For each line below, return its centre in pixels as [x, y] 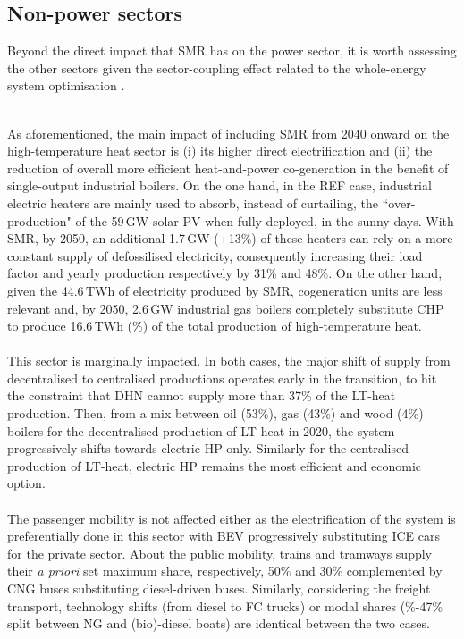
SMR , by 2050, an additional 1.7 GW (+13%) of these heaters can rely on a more [230, 238]
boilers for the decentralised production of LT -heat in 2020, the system [201, 430]
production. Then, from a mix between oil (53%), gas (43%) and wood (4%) [215, 413]
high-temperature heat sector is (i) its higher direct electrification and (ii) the [220, 151]
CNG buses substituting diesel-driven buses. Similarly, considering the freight [219, 589]
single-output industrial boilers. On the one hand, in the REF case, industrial [219, 185]
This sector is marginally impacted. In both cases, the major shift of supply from [229, 361]
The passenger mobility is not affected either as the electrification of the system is [232, 518]
